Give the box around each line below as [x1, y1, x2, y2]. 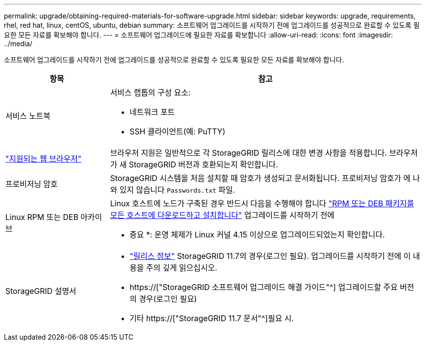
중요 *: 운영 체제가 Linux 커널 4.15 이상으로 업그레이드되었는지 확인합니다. [129, 230, 385, 239]
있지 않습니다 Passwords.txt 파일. [119, 185, 235, 195]
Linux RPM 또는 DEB [5, 212, 79, 222]
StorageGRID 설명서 [5, 286, 76, 296]
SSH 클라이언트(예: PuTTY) [129, 127, 226, 136]
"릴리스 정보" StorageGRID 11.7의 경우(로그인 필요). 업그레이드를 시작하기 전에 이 [129, 251, 411, 261]
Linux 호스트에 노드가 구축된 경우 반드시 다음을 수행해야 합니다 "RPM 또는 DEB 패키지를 [110, 199, 414, 208]
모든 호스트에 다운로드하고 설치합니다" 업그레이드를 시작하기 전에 [110, 210, 335, 220]
